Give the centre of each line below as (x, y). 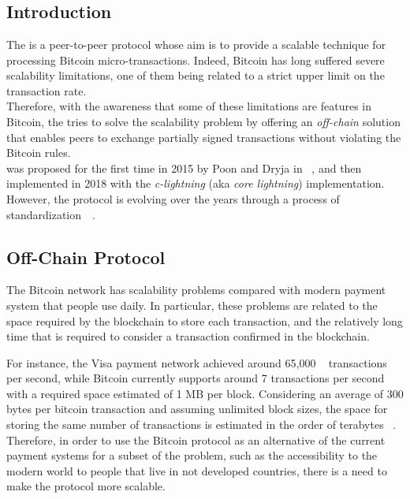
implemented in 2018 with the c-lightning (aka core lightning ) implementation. (196, 183)
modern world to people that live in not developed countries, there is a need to (197, 470)
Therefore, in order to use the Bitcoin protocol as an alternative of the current (196, 439)
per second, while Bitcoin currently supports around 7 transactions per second (196, 378)
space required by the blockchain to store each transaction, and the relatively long (205, 320)
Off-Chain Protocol (86, 257)
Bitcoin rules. (39, 153)
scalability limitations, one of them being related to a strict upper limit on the (196, 75)
